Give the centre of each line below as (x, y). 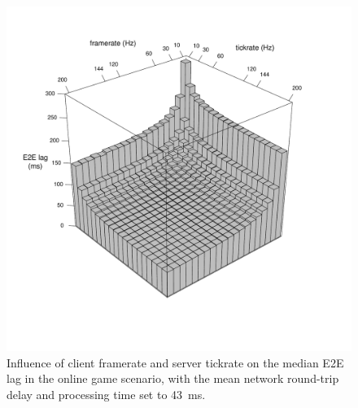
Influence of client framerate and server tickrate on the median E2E (175, 362)
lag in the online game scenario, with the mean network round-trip (173, 378)
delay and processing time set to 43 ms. (106, 394)
